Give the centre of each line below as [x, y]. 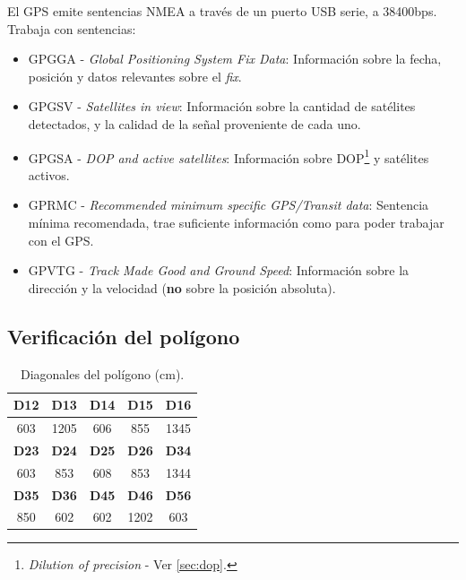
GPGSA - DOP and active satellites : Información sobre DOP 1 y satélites [229, 156]
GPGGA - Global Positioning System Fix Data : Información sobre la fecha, [235, 59]
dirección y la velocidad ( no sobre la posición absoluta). [182, 287]
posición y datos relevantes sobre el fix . [135, 76]
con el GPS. [61, 240]
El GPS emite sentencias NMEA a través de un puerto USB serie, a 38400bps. [222, 11]
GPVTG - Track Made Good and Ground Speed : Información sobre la [219, 270]
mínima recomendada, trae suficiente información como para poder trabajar [236, 222]
